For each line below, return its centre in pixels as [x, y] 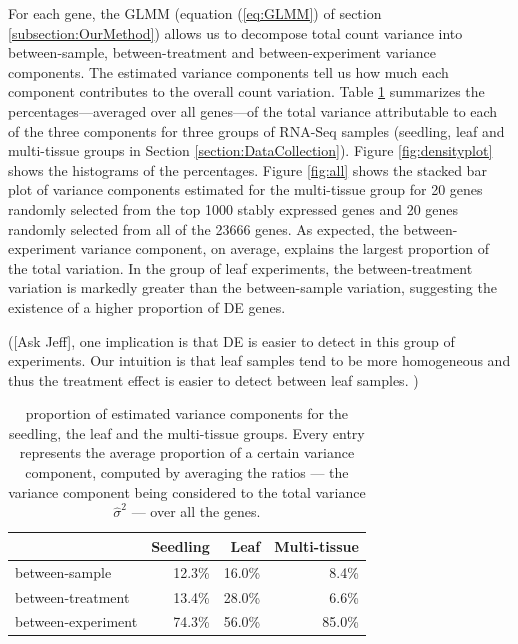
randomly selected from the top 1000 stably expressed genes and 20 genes [233, 208]
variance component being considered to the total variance [187, 491]
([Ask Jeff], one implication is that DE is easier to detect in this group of [231, 340]
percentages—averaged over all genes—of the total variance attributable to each [253, 110]
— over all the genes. [196, 511]
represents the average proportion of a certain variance [187, 452]
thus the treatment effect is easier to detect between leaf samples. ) [213, 379]
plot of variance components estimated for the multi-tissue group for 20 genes [245, 189]
